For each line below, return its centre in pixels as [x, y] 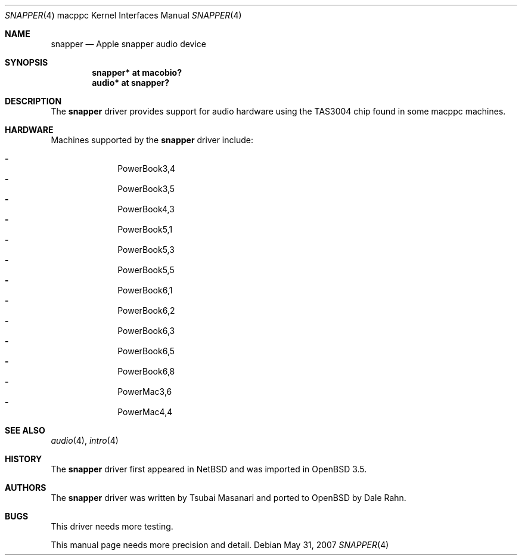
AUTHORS [26, 488]
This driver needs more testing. [112, 526]
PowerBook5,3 [146, 250]
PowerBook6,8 [146, 371]
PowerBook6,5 [146, 351]
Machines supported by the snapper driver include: [152, 140]
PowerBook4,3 [146, 209]
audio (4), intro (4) [85, 440]
